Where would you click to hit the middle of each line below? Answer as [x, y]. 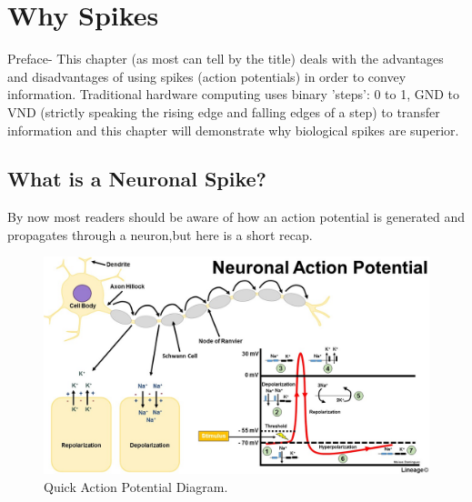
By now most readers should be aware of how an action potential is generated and [236, 217]
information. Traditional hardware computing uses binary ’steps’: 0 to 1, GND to [234, 94]
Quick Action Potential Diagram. [136, 486]
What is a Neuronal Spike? [137, 179]
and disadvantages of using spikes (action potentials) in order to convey [207, 76]
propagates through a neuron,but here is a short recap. [160, 234]
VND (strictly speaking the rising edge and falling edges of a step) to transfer [224, 111]
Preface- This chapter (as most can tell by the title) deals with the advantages [226, 59]
